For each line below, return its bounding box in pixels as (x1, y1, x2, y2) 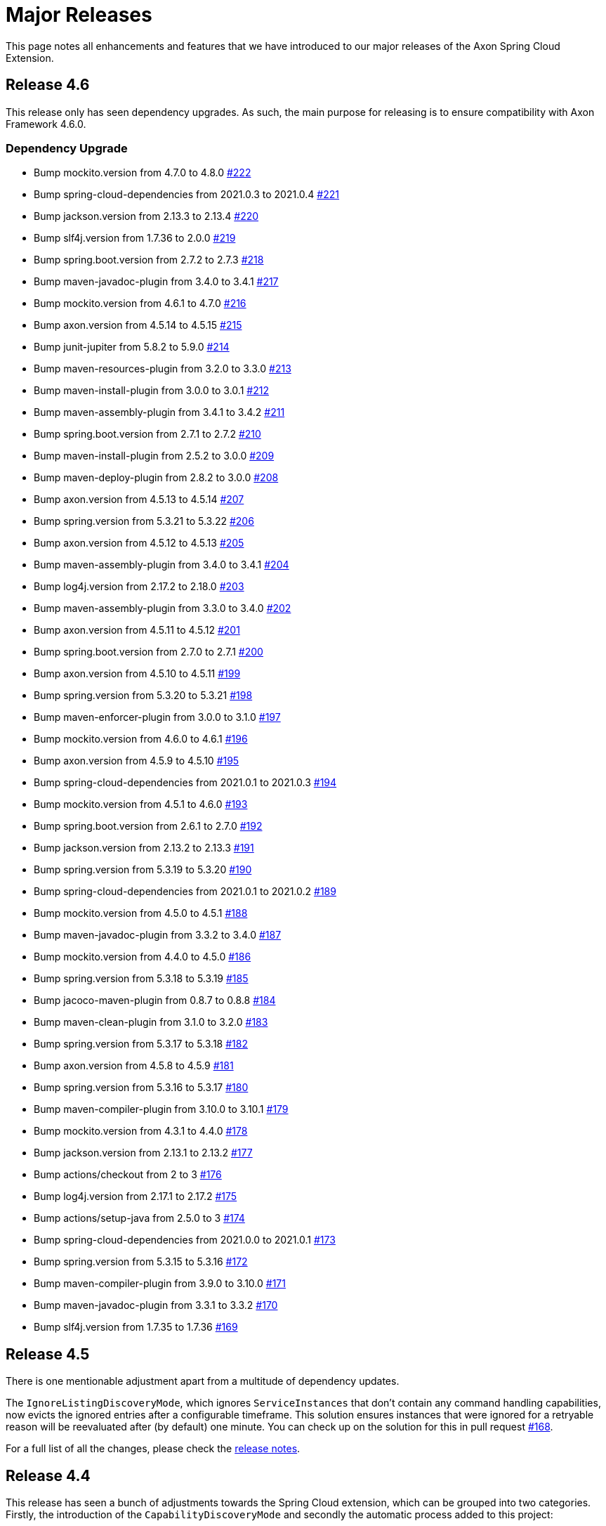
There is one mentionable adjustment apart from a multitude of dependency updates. (6, 1375, 400, 1388)
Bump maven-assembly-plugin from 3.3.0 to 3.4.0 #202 (34, 602, 291, 615)
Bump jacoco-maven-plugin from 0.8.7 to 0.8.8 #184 (34, 994, 276, 1007)
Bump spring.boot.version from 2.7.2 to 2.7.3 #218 (34, 254, 264, 266)
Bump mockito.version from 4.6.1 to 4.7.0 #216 (34, 297, 246, 310)
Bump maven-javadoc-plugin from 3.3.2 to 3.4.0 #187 (34, 929, 282, 941)
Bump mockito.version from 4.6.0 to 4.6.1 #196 (34, 733, 248, 745)
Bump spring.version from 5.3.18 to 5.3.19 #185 (34, 972, 249, 985)
